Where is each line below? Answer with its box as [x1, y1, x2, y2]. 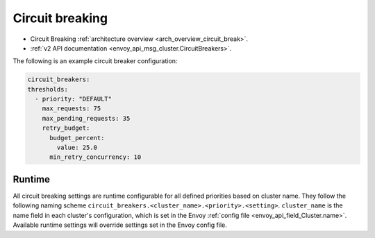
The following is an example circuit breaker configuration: [12, 57, 178, 65]
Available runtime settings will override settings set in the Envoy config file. [12, 221, 227, 229]
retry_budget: [42, 124, 90, 132]
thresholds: [27, 85, 69, 93]
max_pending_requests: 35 [42, 114, 131, 122]
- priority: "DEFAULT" [35, 95, 112, 103]
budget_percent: [49, 134, 105, 142]
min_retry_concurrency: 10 [49, 153, 142, 161]
